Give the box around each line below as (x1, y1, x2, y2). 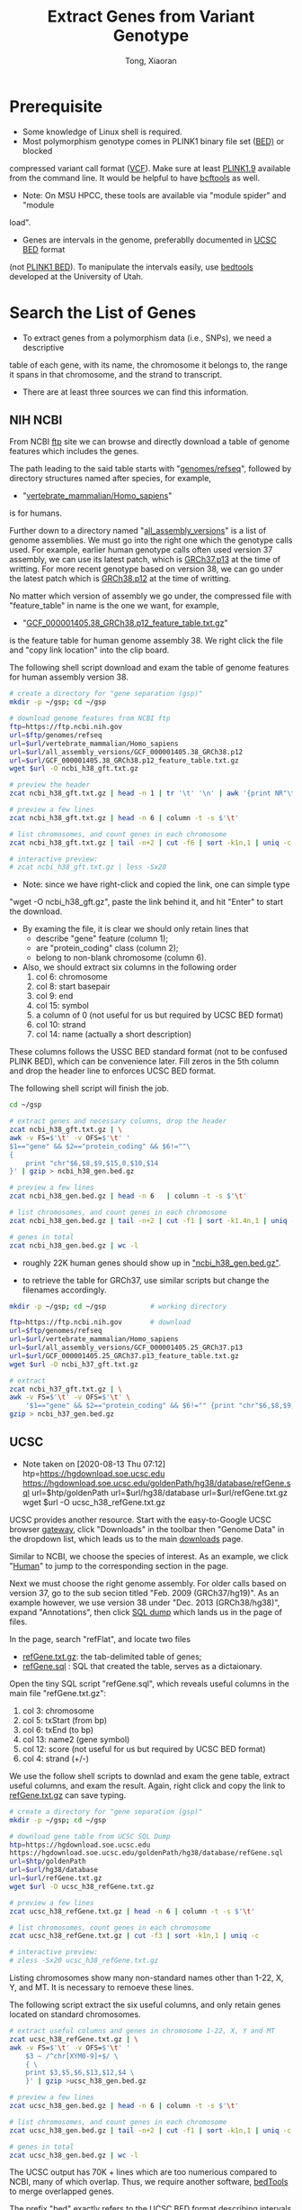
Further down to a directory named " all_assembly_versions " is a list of (9, 525, 267, 536)
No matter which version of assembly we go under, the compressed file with (9, 590, 292, 601)
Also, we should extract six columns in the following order (22, 962, 237, 973)
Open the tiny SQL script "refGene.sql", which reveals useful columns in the (9, 1678, 289, 1689)
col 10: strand (35, 1019, 86, 1030)
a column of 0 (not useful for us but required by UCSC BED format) (35, 1009, 284, 1020)
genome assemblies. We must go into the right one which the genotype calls (9, 534, 293, 546)
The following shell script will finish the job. (9, 1083, 169, 1094)
